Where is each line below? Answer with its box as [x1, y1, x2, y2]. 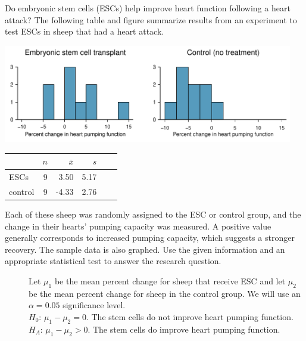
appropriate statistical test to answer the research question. [5, 255, 221, 267]
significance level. [63, 299, 126, 311]
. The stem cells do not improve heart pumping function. [86, 310, 293, 323]
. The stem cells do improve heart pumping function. [88, 323, 280, 335]
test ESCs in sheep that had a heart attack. [5, 25, 164, 38]
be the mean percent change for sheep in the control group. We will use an [29, 287, 301, 299]
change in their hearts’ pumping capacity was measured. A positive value [5, 219, 271, 232]
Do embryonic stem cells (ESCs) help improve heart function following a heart [5, 2, 291, 14]
